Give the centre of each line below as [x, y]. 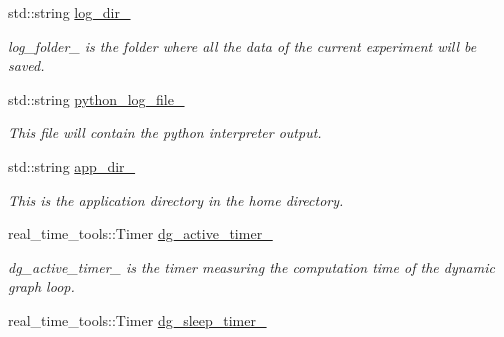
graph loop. [41, 286]
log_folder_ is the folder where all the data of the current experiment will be [242, 45]
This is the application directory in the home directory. [176, 199]
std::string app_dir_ [72, 165]
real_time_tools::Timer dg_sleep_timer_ [137, 319]
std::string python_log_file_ [96, 98]
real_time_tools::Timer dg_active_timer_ [140, 233]
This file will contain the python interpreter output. [165, 132]
